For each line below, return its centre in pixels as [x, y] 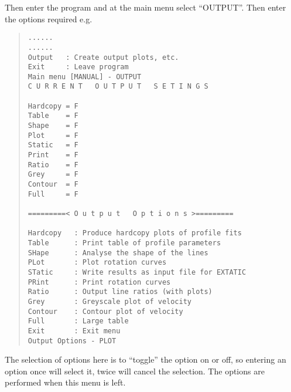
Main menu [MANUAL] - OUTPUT [85, 77]
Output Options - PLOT [72, 341]
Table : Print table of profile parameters [124, 243]
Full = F [53, 194]
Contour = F [53, 185]
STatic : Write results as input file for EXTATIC [137, 272]
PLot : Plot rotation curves [97, 263]
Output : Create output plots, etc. [103, 57]
